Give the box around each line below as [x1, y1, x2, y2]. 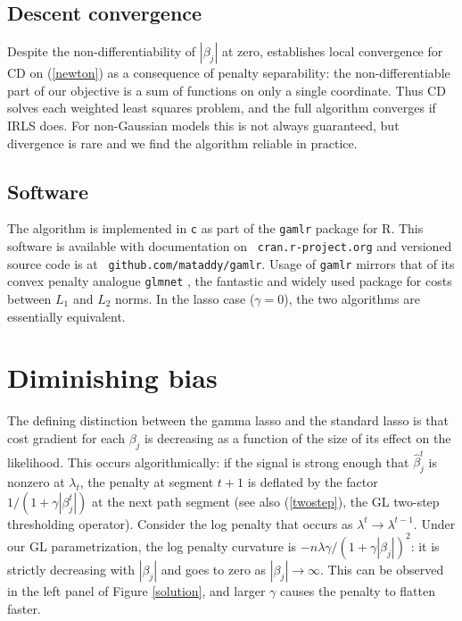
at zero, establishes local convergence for [221, 42, 443, 61]
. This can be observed [320, 559, 444, 578]
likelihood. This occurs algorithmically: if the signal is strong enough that [7, 452, 409, 471]
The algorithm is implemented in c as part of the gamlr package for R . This [7, 219, 424, 238]
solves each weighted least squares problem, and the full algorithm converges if [7, 98, 436, 117]
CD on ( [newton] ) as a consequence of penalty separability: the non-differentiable [7, 63, 450, 82]
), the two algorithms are [284, 290, 420, 307]
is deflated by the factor [247, 473, 378, 491]
